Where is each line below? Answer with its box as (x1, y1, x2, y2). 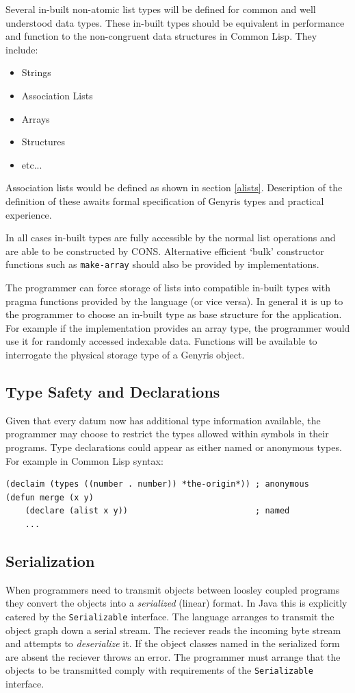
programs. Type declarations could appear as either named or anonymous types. (5, 439, 342, 454)
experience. (5, 207, 52, 221)
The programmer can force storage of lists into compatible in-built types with (5, 280, 330, 294)
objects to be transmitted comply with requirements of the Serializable (5, 663, 313, 677)
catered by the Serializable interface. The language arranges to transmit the (5, 609, 334, 623)
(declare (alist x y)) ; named (25, 506, 290, 516)
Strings (21, 65, 51, 80)
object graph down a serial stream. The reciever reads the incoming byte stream (5, 622, 341, 637)
